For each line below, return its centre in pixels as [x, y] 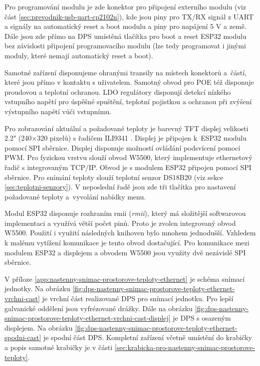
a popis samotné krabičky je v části [59, 347]
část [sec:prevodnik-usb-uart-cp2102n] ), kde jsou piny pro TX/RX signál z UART [129, 16]
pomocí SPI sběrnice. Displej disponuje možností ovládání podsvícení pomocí [123, 147]
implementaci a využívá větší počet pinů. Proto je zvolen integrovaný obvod [120, 223]
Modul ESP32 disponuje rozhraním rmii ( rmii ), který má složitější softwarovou [125, 213]
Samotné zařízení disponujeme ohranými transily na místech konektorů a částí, [126, 72]
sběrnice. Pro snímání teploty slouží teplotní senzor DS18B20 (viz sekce [114, 177]
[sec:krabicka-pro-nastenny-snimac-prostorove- [185, 347]
